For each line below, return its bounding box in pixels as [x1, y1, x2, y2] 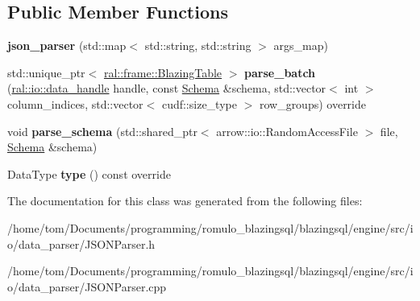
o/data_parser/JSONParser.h [7, 235, 156, 252]
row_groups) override [259, 95, 367, 112]
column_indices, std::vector [7, 95, 143, 112]
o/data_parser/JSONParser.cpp [7, 278, 167, 295]
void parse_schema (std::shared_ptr [7, 122, 198, 139]
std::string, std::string [144, 37, 252, 54]
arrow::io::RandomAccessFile [216, 122, 358, 139]
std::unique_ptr [7, 64, 85, 80]
